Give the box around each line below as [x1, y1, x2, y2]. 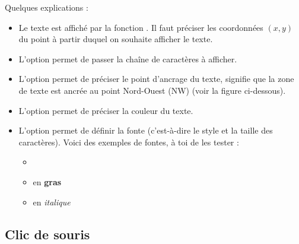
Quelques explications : [5, 1, 88, 13]
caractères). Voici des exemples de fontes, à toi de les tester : [18, 135, 239, 148]
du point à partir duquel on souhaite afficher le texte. [18, 33, 213, 45]
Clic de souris [5, 224, 90, 243]
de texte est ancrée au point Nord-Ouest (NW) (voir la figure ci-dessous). [18, 84, 286, 96]
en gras [33, 175, 62, 188]
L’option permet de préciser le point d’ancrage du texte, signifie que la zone [18, 72, 294, 85]
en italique [33, 195, 71, 208]
